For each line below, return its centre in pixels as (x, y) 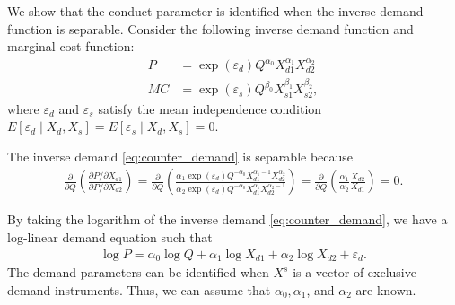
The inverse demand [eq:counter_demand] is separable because (180, 156)
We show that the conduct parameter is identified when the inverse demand (215, 11)
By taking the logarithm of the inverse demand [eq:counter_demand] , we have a (227, 219)
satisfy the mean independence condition (210, 108)
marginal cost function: (71, 46)
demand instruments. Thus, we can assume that (139, 289)
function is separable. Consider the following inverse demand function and (210, 28)
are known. (386, 289)
